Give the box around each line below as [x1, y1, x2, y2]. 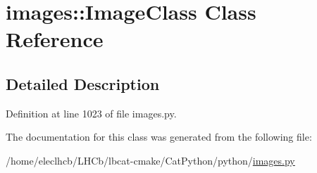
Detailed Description [6, 72, 160, 94]
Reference [6, 25, 104, 53]
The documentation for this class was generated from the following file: [6, 129, 312, 144]
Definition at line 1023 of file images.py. [6, 105, 177, 120]
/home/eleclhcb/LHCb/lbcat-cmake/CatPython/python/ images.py [6, 153, 295, 167]
